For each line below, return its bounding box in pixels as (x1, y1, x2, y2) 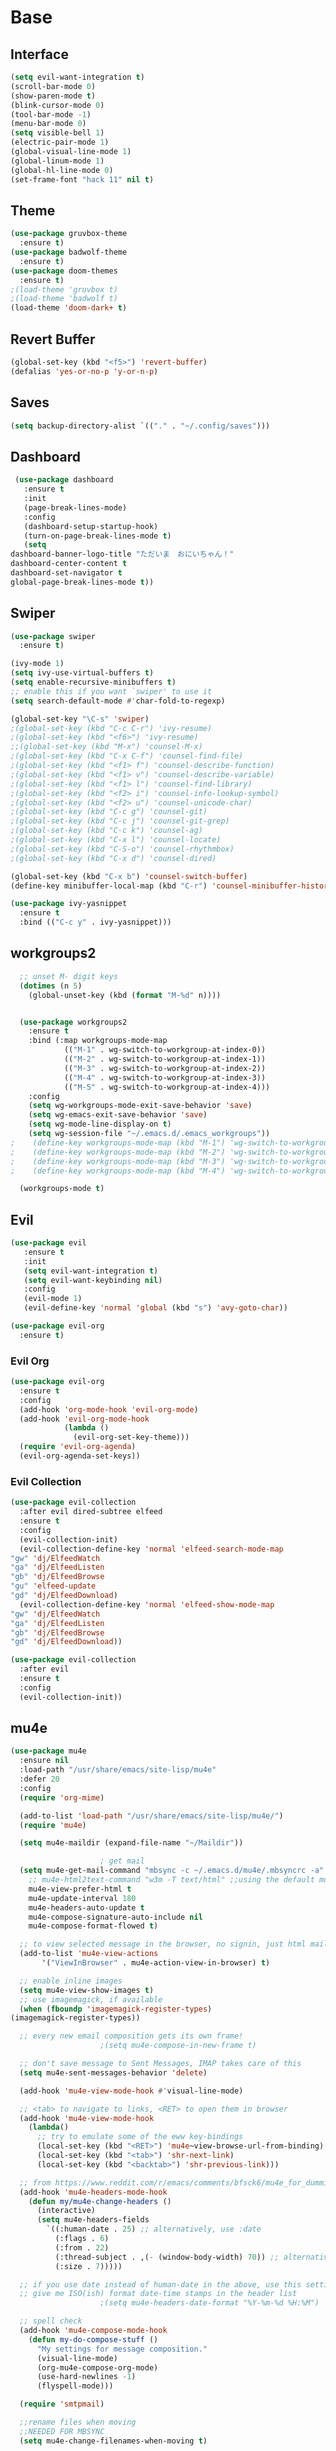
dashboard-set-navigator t (10, 568, 123, 578)
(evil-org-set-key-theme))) (73, 1432, 190, 1443)
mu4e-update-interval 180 (28, 1893, 137, 1903)
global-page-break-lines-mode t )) (10, 577, 155, 587)
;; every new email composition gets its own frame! (19, 2031, 244, 2041)
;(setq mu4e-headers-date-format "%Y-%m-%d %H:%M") (99, 2298, 320, 2308)
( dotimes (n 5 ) (19, 981, 83, 991)
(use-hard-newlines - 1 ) (36, 2372, 137, 2382)
